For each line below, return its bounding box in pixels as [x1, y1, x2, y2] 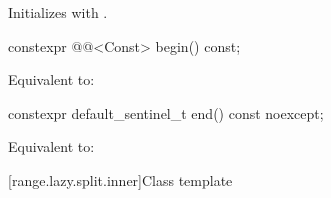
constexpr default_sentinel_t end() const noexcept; [8, 102, 324, 123]
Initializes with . [8, 2, 108, 22]
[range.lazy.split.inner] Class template [8, 169, 233, 190]
